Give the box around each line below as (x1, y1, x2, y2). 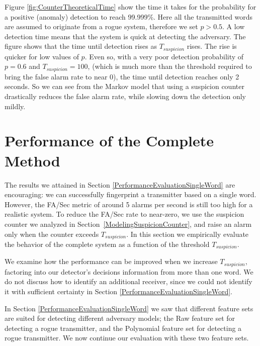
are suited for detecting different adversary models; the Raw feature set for (5, 313, 235, 323)
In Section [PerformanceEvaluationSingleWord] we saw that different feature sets (5, 303, 253, 313)
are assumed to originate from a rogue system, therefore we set (5, 21, 198, 32)
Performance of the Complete (5, 130, 214, 151)
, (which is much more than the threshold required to (88, 61, 252, 71)
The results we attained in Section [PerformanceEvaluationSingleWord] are (5, 179, 235, 190)
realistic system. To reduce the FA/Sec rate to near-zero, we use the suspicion (5, 209, 244, 219)
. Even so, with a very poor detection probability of (84, 51, 244, 61)
